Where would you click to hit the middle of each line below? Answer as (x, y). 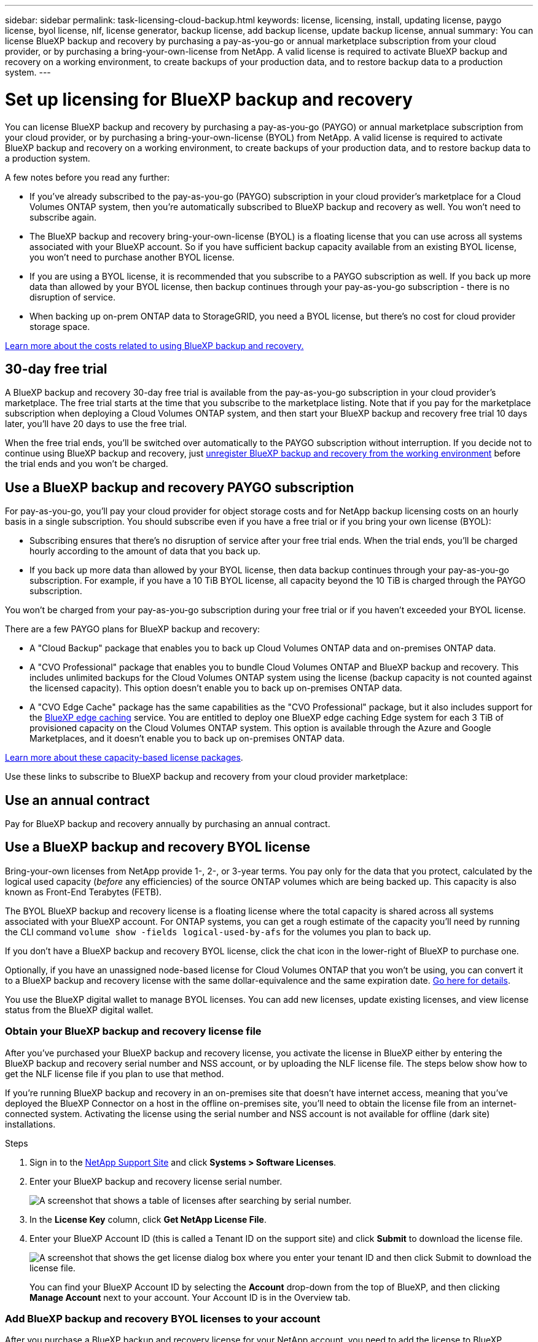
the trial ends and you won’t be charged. (87, 464)
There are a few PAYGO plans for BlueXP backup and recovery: (133, 629)
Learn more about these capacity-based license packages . (124, 758)
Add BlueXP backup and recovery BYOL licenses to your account (163, 1319)
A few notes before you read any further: (88, 177)
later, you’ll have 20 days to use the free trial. (96, 424)
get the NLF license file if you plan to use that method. (115, 1073)
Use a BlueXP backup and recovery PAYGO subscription (180, 487)
